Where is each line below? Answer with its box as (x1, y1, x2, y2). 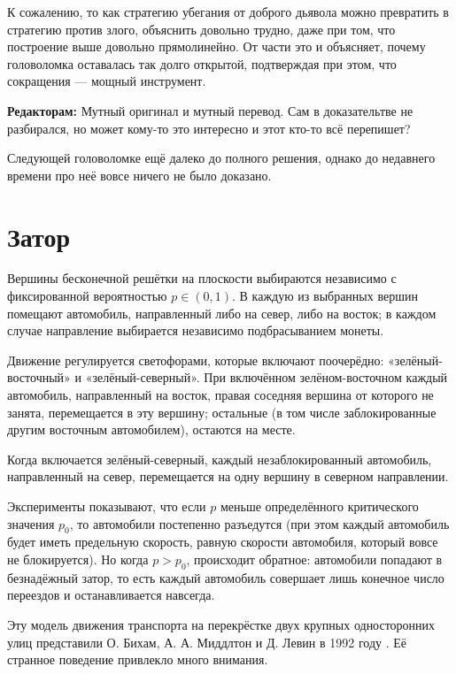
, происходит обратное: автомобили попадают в (186, 549, 443, 568)
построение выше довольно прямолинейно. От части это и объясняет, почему (7, 37, 426, 56)
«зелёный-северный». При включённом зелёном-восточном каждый (85, 368, 448, 387)
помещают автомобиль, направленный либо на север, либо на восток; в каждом (7, 303, 437, 322)
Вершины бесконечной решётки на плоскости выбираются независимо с (7, 269, 397, 287)
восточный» (7, 368, 71, 387)
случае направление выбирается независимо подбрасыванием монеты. (7, 321, 384, 340)
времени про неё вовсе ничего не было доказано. (7, 165, 272, 184)
